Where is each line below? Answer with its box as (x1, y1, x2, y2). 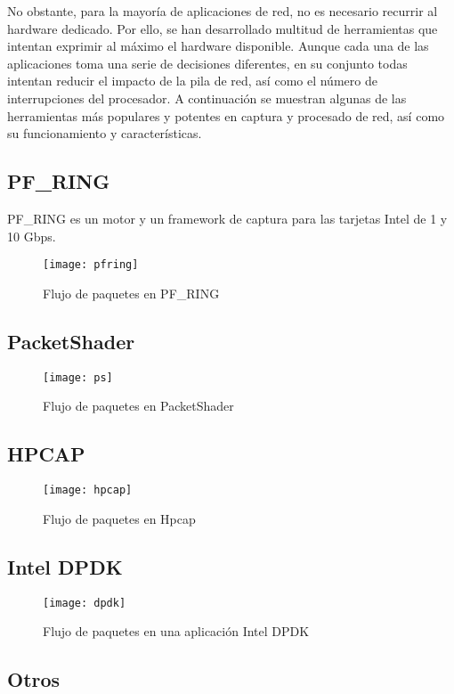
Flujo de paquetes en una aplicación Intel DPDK (43, 622, 310, 641)
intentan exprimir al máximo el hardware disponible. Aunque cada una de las (7, 37, 429, 55)
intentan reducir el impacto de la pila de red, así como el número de (7, 71, 377, 90)
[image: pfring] (43, 258, 139, 272)
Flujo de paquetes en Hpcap (43, 509, 196, 527)
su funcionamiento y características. (7, 124, 202, 143)
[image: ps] (43, 371, 113, 384)
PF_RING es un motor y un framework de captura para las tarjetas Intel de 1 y (7, 208, 448, 227)
